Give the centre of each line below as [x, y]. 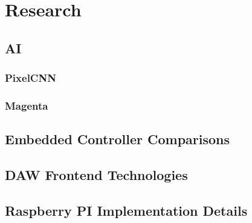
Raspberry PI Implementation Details [126, 210]
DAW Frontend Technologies [96, 175]
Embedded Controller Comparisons [118, 139]
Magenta [27, 105]
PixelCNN [31, 78]
